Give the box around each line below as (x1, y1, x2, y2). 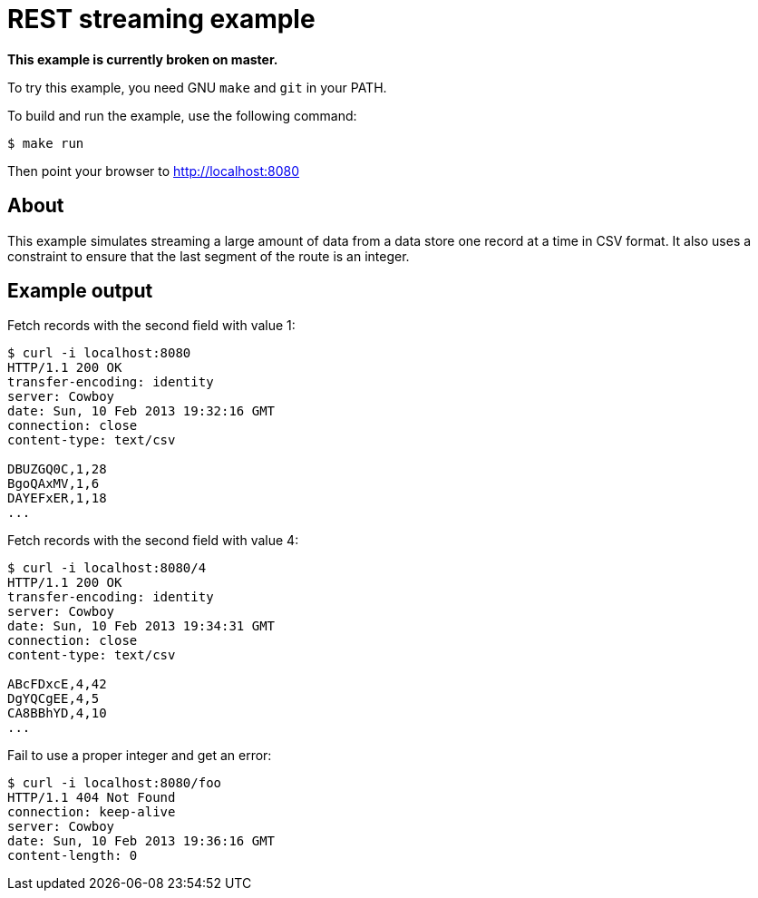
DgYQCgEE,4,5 (7, 691, 100, 707)
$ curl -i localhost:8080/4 (7, 561, 207, 576)
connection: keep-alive (7, 805, 176, 820)
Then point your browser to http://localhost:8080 (7, 162, 300, 179)
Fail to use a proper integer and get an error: (7, 747, 272, 764)
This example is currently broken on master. (7, 51, 278, 67)
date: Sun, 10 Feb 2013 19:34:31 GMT (7, 619, 276, 634)
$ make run (7, 135, 84, 151)
